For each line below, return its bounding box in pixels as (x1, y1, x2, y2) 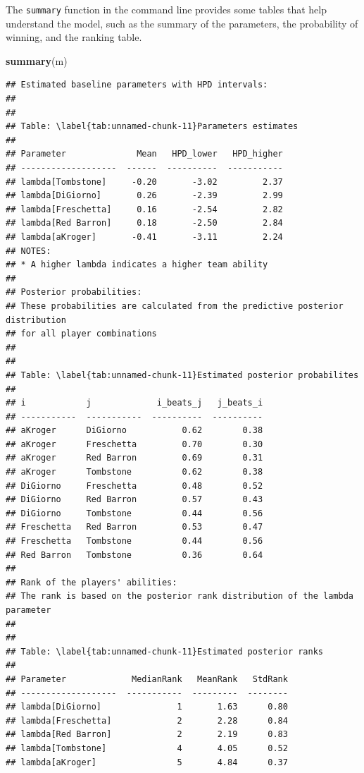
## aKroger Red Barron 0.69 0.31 (6, 453, 263, 463)
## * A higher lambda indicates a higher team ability (6, 260, 268, 270)
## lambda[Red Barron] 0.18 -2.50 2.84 (6, 218, 283, 229)
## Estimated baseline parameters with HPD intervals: (6, 80, 268, 90)
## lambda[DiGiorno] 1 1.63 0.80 (6, 702, 288, 712)
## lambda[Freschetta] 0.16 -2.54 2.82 (6, 204, 283, 214)
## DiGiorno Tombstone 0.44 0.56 (6, 508, 263, 518)
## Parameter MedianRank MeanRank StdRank (6, 674, 288, 684)
